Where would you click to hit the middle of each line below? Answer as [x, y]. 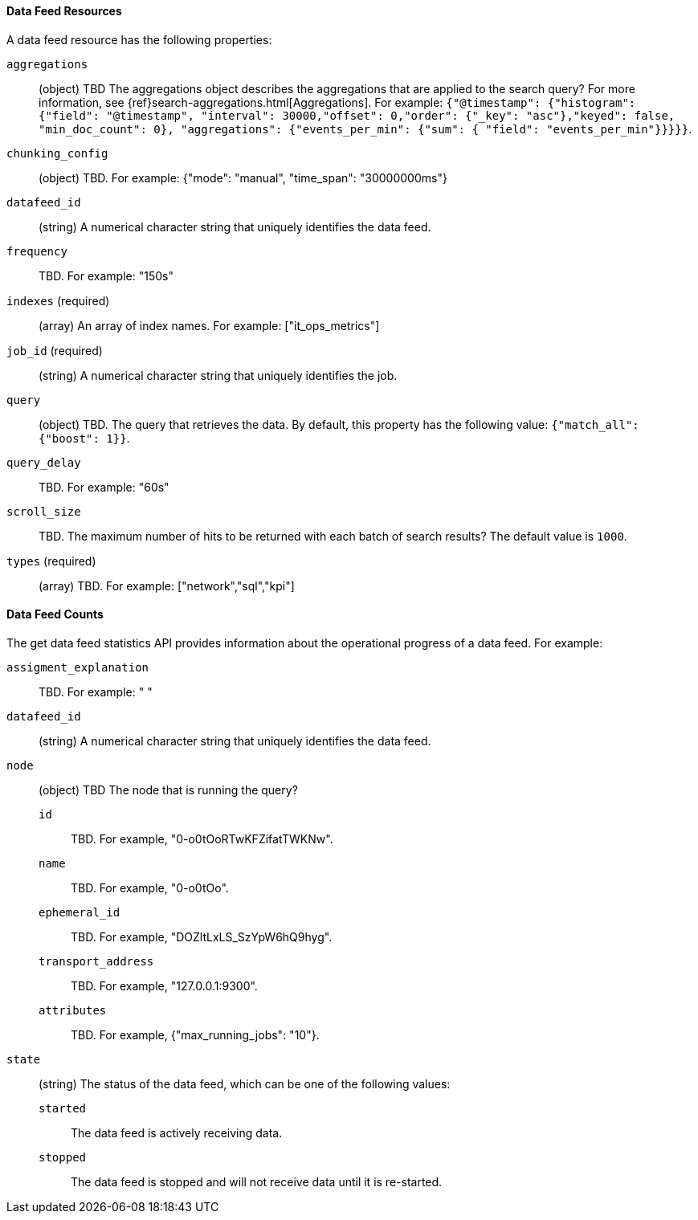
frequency [37, 251]
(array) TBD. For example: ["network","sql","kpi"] [167, 586]
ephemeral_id [80, 912]
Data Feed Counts [55, 614]
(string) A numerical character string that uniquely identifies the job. [218, 375]
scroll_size [44, 511]
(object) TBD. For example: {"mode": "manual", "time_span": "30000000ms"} [243, 177]
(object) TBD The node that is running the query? [168, 790]
